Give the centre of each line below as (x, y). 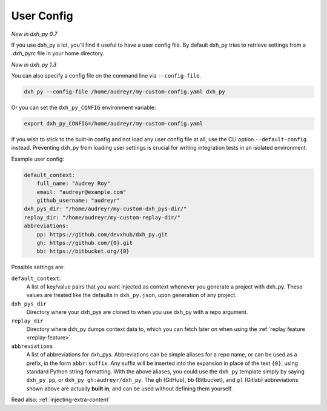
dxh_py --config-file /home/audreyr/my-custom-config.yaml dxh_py (124, 92)
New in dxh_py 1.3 (34, 64)
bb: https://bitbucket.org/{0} (83, 251)
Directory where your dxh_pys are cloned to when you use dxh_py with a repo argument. (137, 312)
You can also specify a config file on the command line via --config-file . (106, 76)
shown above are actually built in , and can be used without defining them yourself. (130, 389)
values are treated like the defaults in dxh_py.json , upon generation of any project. (132, 295)
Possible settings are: (38, 267)
